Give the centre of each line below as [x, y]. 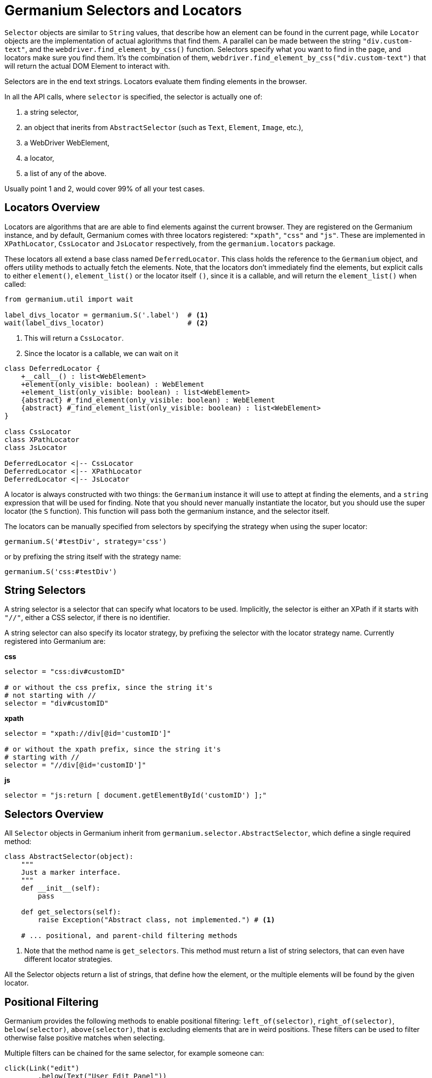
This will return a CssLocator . [74, 338]
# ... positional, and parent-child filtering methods [129, 936]
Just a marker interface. [71, 873]
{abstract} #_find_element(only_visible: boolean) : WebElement [148, 400]
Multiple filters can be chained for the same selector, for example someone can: [134, 1053]
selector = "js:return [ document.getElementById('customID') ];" [136, 795]
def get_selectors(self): [71, 912]
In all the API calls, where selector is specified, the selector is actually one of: [134, 96]
